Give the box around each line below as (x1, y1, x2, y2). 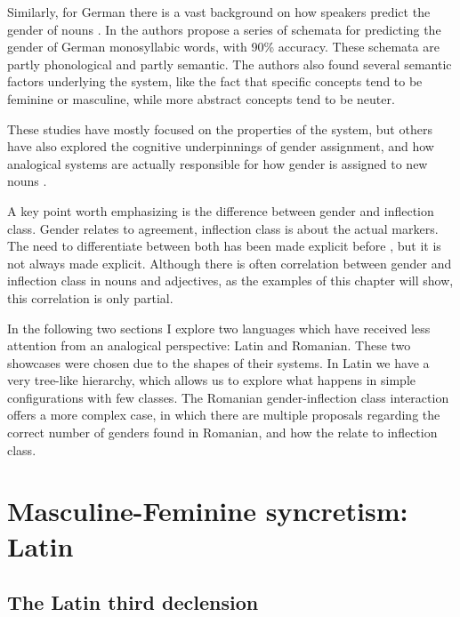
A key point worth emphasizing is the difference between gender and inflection (7, 201, 434, 220)
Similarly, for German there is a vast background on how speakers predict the (7, 3, 431, 20)
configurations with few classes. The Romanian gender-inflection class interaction (7, 388, 449, 406)
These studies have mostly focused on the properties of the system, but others (7, 119, 432, 138)
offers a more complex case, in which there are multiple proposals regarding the (7, 405, 440, 424)
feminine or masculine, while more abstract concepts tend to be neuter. (7, 89, 395, 108)
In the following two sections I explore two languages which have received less (7, 318, 431, 337)
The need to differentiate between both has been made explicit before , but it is (7, 236, 441, 255)
